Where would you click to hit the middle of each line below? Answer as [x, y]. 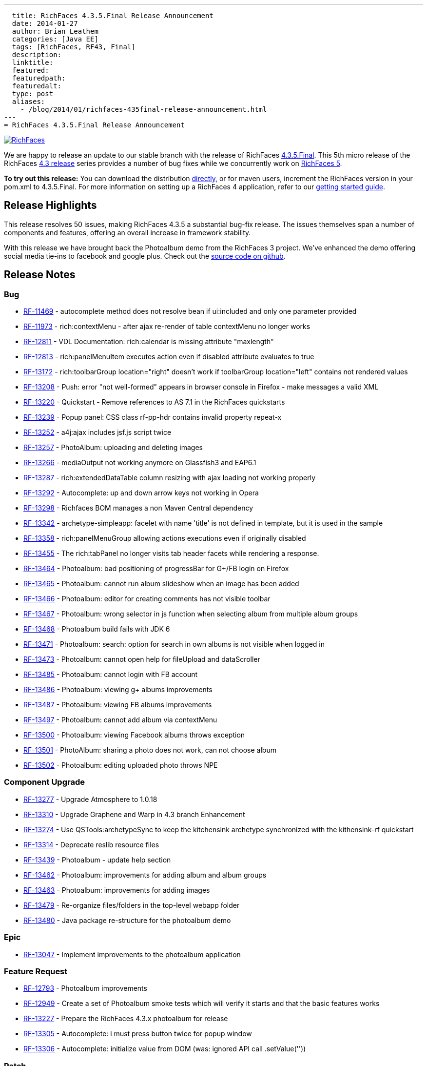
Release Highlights [50, 205]
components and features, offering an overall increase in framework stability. [127, 232]
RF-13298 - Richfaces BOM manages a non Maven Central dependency [138, 508]
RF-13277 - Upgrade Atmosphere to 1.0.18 [90, 799]
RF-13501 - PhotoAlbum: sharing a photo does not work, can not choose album [150, 750]
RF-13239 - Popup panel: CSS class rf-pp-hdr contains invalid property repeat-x [153, 417]
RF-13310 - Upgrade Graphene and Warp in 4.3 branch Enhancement [134, 814]
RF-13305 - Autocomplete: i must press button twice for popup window [138, 1034]
